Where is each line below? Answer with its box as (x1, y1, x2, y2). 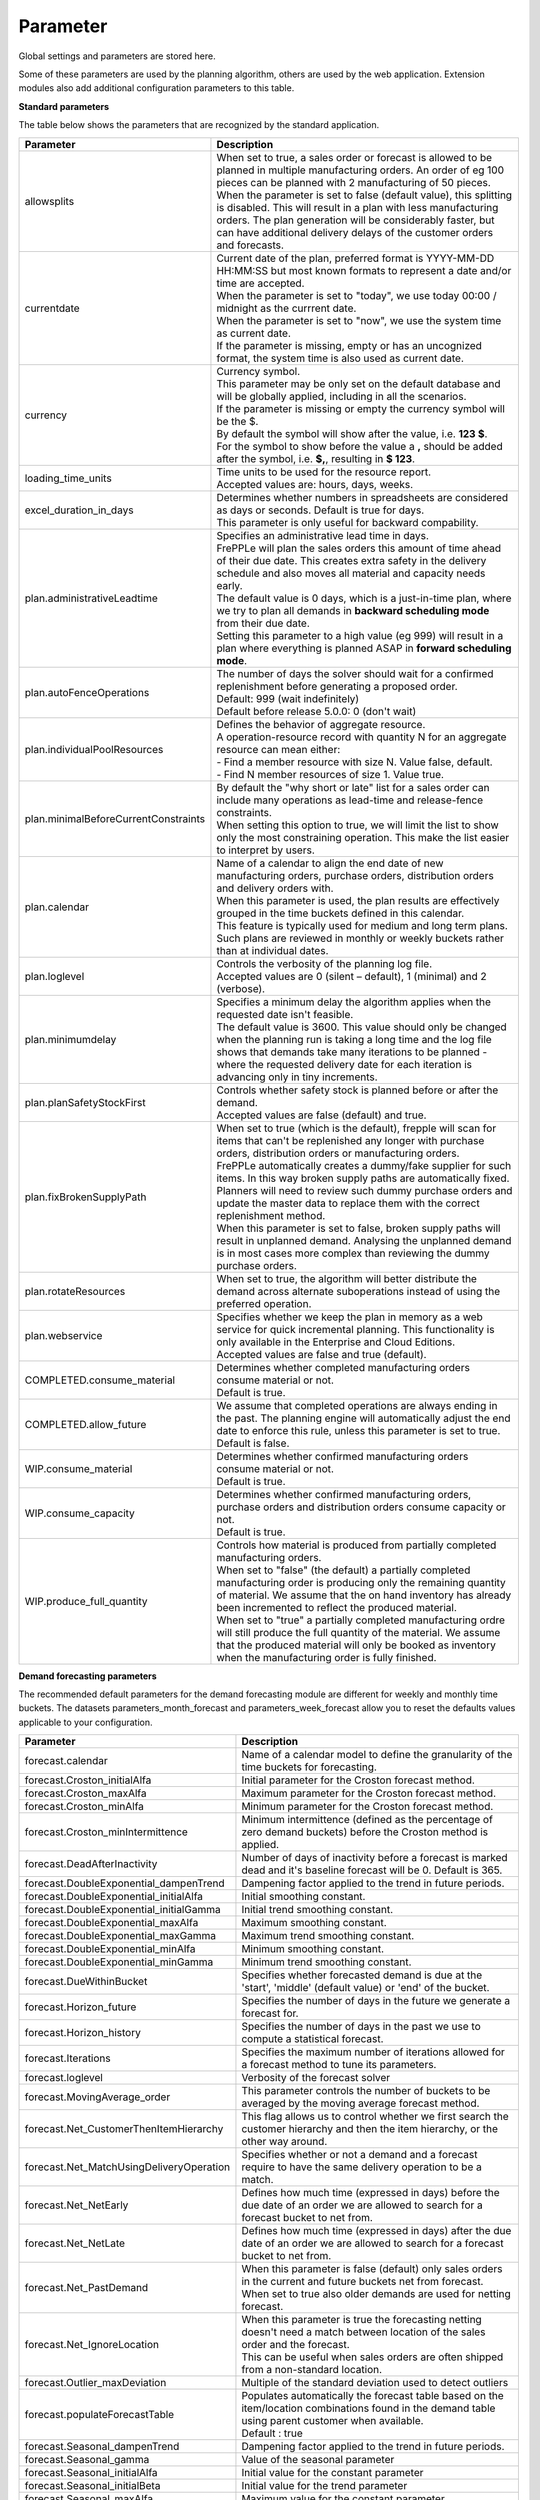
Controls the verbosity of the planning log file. (216, 956, 433, 970)
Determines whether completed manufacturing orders (216, 1360, 470, 1374)
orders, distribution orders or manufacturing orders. (216, 1146, 460, 1160)
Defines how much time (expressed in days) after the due (241, 2224, 512, 2238)
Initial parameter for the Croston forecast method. (241, 1773, 475, 1787)
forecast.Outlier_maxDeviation (24, 2376, 167, 2390)
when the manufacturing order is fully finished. (216, 1650, 437, 1664)
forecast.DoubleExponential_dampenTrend (24, 1876, 225, 1890)
